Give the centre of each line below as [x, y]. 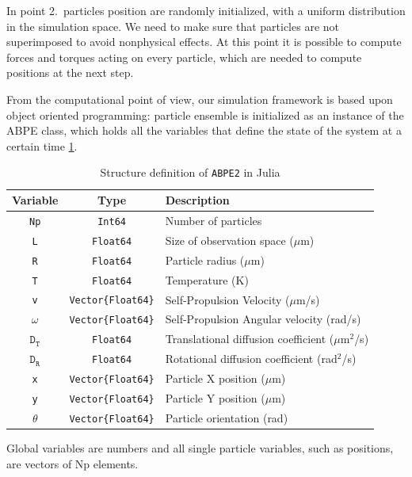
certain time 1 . [42, 145]
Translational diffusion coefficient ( [250, 339]
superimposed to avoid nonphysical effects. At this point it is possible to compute [204, 42]
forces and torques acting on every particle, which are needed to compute [184, 57]
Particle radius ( [205, 259]
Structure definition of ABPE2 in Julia [190, 172]
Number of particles [214, 220]
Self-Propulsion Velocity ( [227, 299]
